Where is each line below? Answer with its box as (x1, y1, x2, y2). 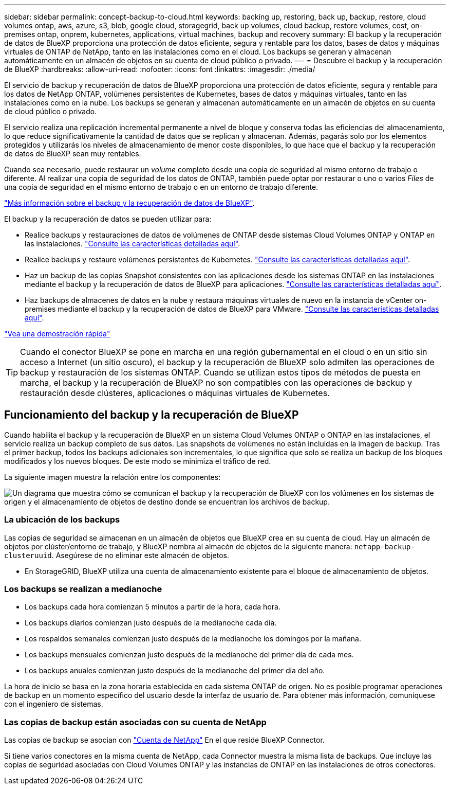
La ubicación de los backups (4, 514, 120, 525)
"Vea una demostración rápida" (4, 329, 110, 338)
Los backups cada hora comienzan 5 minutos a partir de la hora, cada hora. (25, 602, 280, 612)
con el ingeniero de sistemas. (4, 700, 103, 709)
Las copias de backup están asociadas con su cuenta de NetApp (4, 716, 267, 727)
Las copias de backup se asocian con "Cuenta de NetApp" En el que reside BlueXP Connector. (4, 736, 325, 745)
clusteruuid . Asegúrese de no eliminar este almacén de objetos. (4, 550, 229, 560)
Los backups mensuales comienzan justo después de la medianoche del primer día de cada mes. (25, 650, 354, 659)
